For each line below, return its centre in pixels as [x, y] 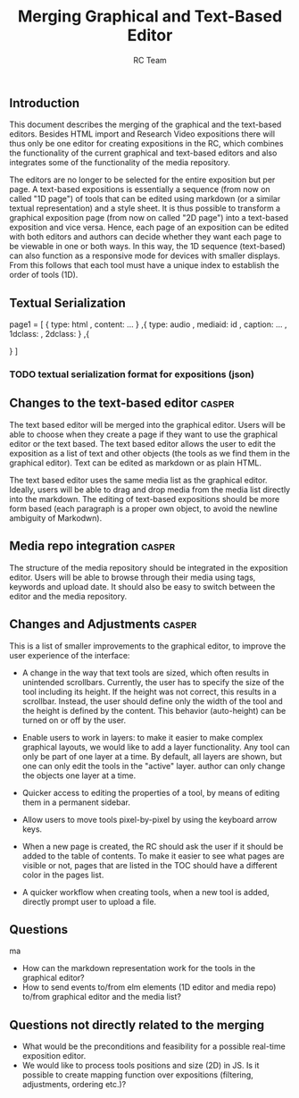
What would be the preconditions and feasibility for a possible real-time [154, 1046]
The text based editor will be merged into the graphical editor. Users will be [147, 424]
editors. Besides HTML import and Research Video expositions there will [142, 134]
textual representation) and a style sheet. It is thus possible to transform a [145, 208]
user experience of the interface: [70, 655]
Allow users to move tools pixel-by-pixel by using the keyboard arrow [149, 819]
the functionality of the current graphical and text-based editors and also [143, 153]
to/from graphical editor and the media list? [101, 997]
